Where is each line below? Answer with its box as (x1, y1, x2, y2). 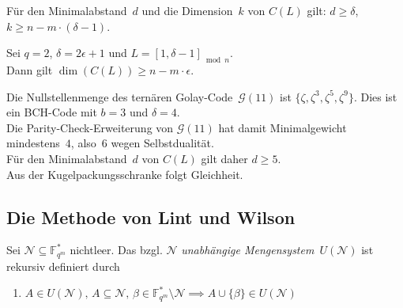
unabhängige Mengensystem (181, 241, 314, 258)
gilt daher (201, 150, 248, 166)
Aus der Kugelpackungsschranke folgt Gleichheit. (6, 165, 243, 182)
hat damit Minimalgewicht (218, 119, 347, 135)
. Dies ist (353, 88, 397, 105)
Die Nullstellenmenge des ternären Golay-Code (6, 88, 233, 105)
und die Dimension (141, 2, 233, 18)
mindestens (6, 135, 60, 151)
